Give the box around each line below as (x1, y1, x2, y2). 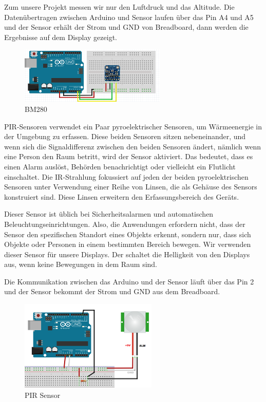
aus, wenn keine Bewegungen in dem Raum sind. (4, 259, 158, 270)
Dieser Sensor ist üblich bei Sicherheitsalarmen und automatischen (4, 208, 214, 219)
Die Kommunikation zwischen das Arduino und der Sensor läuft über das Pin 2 (4, 276, 254, 286)
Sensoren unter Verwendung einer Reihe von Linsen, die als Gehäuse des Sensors (4, 181, 257, 192)
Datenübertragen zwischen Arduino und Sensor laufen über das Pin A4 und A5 (4, 11, 254, 22)
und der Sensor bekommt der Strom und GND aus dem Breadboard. (4, 286, 220, 297)
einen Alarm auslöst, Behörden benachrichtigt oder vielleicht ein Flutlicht (4, 161, 236, 171)
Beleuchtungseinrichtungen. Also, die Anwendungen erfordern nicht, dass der (4, 218, 245, 229)
